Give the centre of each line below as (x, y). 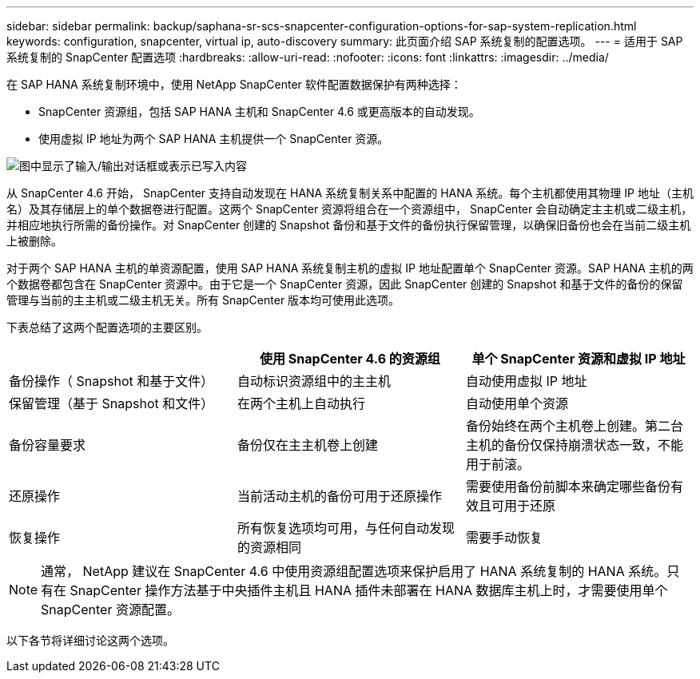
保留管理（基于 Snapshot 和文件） (111, 403)
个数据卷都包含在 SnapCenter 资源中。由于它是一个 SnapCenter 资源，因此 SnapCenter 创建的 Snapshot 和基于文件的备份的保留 (345, 284)
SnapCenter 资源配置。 (110, 610)
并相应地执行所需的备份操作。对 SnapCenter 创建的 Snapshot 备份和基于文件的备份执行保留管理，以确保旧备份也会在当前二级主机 (349, 225)
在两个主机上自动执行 (301, 403)
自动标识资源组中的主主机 (314, 381)
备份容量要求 (48, 445)
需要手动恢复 (504, 538)
